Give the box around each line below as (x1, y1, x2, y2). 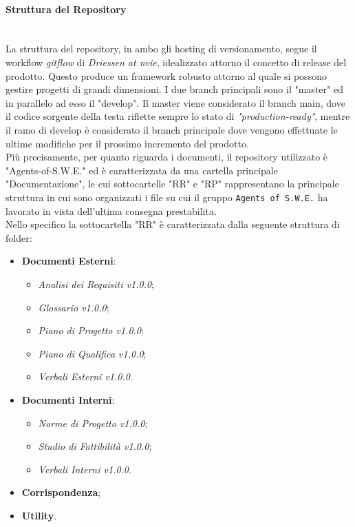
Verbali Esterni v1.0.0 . (38, 369, 133, 384)
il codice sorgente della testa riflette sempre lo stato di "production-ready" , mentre (6, 109, 350, 123)
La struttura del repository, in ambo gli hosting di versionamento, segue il (6, 41, 317, 56)
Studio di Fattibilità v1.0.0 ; (38, 439, 152, 453)
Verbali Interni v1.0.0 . (38, 462, 131, 476)
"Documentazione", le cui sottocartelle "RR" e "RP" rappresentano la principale (6, 176, 339, 191)
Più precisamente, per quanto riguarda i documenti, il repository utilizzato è (6, 149, 328, 164)
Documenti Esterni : (21, 254, 116, 268)
